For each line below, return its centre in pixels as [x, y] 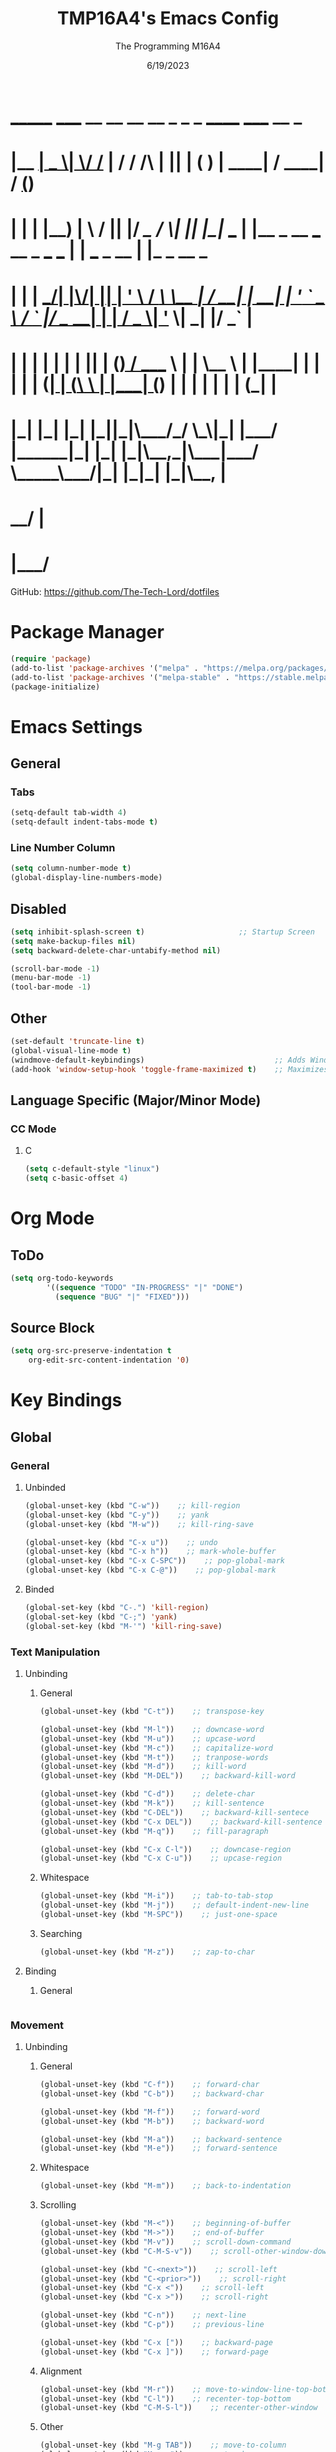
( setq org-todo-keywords [62, 1278]
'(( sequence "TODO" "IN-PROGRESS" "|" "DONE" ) [145, 1287]
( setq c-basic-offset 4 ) [76, 1178]
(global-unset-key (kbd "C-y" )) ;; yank [117, 1515]
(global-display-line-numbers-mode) [86, 878]
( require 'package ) [51, 658]
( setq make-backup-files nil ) [73, 941]
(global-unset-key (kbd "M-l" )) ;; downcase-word [152, 1729]
